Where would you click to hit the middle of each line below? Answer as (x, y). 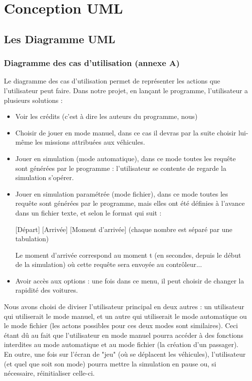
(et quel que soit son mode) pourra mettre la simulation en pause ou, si (110, 363)
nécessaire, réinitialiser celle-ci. (49, 373)
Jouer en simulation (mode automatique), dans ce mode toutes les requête (126, 158)
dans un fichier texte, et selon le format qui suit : (88, 212)
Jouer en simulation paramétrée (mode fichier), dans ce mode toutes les (122, 193)
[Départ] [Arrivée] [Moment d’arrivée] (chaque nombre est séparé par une (124, 229)
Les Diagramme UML (60, 39)
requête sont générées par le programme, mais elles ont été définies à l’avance (130, 203)
